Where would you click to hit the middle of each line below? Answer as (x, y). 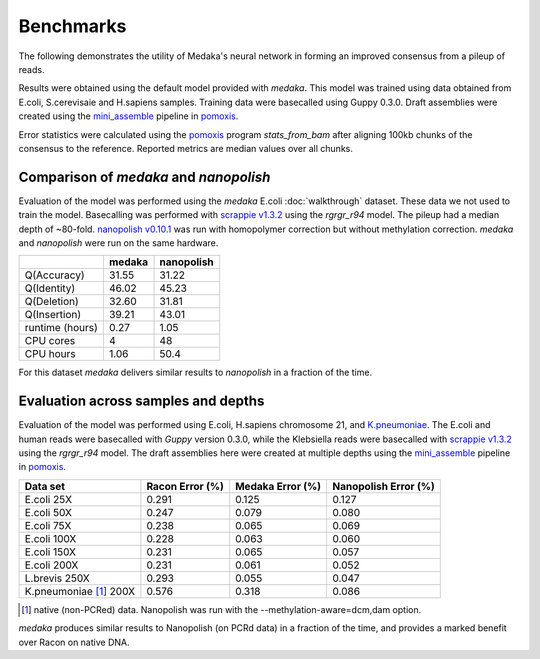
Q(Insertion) (53, 315)
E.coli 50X (48, 512)
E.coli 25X (48, 499)
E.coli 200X (51, 565)
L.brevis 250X (57, 578)
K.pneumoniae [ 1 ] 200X (79, 591)
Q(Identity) (50, 288)
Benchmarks (72, 26)
